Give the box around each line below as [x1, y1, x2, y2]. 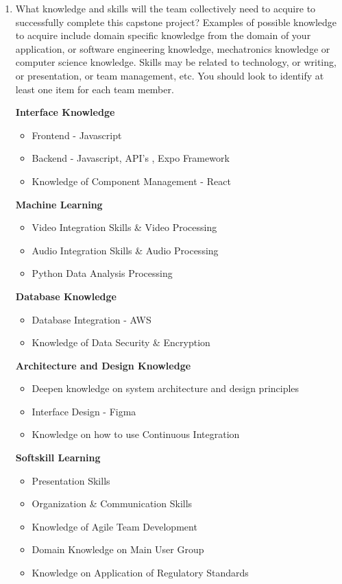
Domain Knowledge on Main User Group [32, 542, 204, 557]
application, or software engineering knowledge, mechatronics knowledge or [15, 41, 330, 56]
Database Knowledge [15, 289, 117, 303]
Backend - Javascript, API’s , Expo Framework [32, 151, 230, 165]
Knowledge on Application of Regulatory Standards [32, 565, 249, 580]
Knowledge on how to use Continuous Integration [32, 427, 240, 441]
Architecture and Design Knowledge [15, 358, 191, 372]
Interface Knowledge [15, 105, 115, 119]
